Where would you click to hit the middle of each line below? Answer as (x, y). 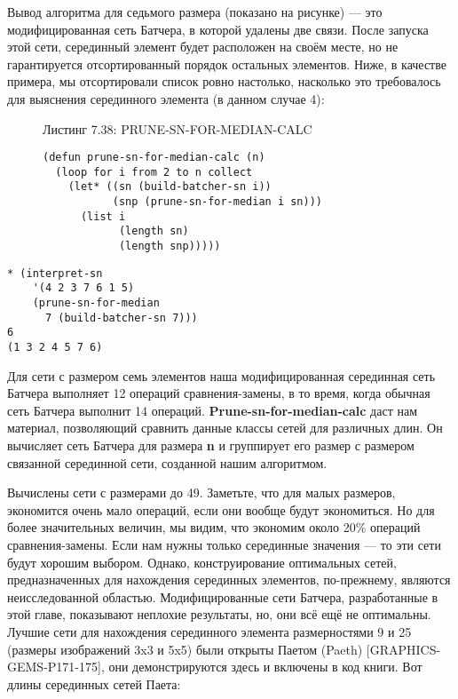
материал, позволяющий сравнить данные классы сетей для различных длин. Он (225, 428)
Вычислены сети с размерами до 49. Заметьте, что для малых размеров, (201, 492)
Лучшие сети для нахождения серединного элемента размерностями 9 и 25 (209, 631)
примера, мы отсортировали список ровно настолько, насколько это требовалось (224, 81)
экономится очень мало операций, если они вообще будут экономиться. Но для (221, 509)
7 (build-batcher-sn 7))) (121, 318)
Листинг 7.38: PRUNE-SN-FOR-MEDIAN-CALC (178, 128)
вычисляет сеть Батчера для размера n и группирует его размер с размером (211, 445)
